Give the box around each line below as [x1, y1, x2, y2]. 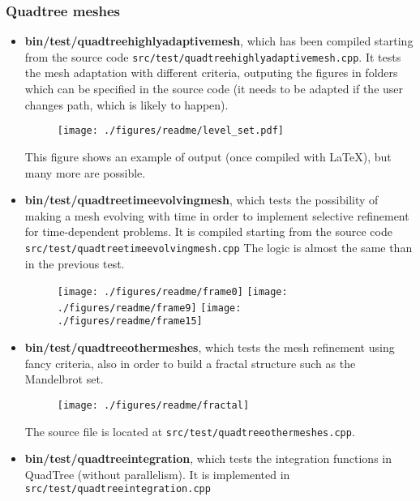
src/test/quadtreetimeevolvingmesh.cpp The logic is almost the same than [24, 238, 413, 255]
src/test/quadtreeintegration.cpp [24, 483, 211, 495]
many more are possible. [24, 164, 146, 181]
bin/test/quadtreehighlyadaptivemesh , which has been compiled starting [24, 32, 414, 49]
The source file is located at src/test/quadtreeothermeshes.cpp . [24, 422, 355, 439]
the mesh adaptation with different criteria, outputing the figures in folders [24, 64, 398, 81]
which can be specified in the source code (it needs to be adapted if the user [24, 80, 404, 97]
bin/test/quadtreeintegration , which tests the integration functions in [24, 450, 392, 467]
